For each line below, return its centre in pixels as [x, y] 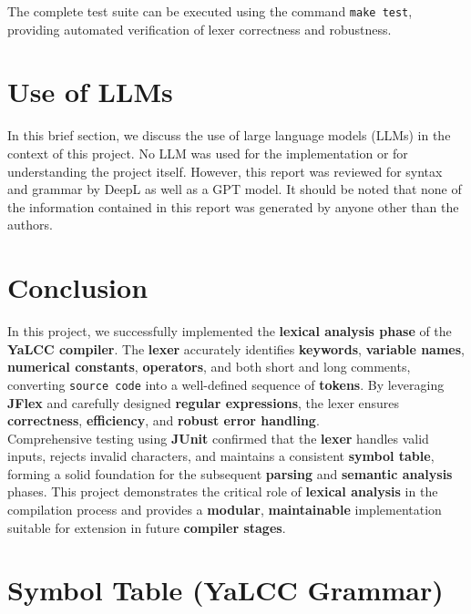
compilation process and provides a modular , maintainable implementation [225, 510]
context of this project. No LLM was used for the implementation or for [208, 153]
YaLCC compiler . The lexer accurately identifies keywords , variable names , [236, 348]
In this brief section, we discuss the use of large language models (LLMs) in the [229, 135]
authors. [30, 225]
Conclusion [78, 287]
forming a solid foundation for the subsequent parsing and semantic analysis [230, 473]
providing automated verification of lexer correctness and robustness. [200, 29]
